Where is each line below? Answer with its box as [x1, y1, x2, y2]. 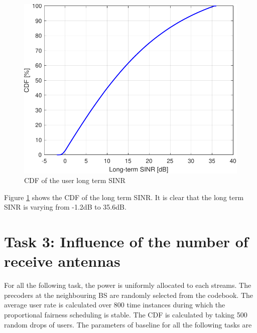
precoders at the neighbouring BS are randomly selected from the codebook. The [4, 289, 253, 300]
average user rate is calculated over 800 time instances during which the [4, 299, 225, 310]
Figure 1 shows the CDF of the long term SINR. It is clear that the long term [4, 192, 244, 202]
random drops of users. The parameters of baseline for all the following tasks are [4, 319, 252, 329]
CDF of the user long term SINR [24, 175, 125, 186]
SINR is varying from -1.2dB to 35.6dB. [4, 202, 126, 212]
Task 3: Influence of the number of [4, 231, 248, 252]
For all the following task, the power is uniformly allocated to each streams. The [4, 280, 251, 290]
